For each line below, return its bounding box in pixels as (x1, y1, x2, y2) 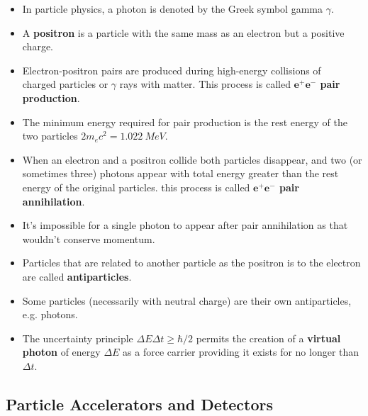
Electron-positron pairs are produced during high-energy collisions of (22, 62, 321, 77)
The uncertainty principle (22, 330, 133, 345)
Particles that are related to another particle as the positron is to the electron (22, 255, 361, 270)
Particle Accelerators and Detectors (6, 393, 274, 415)
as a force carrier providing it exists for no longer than (123, 344, 359, 359)
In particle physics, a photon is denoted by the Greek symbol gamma (22, 1, 323, 16)
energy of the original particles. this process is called (22, 179, 250, 194)
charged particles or (22, 77, 108, 91)
